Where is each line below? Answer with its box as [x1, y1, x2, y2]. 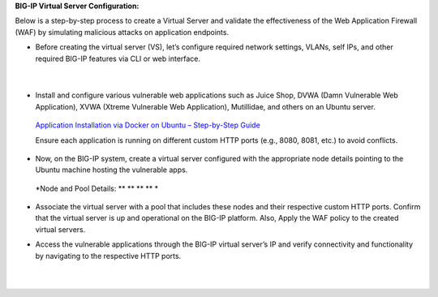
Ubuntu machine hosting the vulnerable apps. [35, 165, 188, 174]
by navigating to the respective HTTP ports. [35, 251, 182, 260]
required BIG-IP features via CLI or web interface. [35, 54, 201, 63]
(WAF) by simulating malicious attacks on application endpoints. [15, 27, 230, 37]
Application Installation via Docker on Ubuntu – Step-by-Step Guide [35, 120, 261, 130]
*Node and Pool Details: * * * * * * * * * [35, 183, 159, 193]
